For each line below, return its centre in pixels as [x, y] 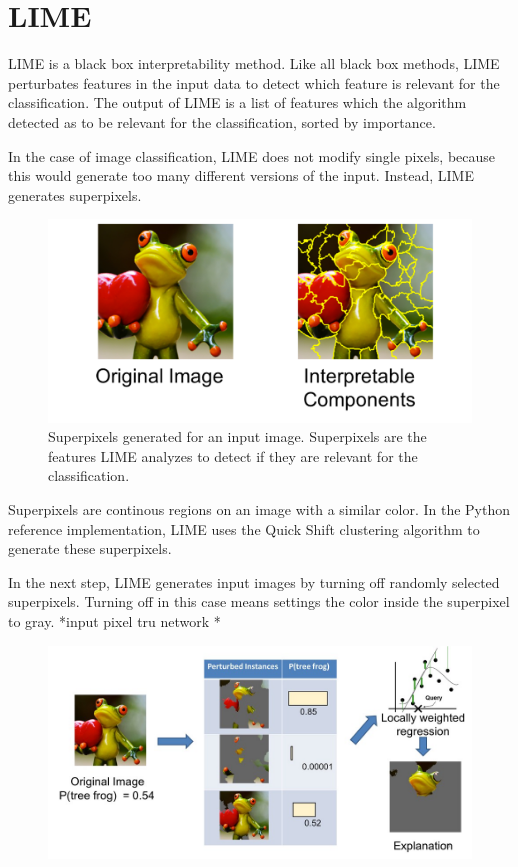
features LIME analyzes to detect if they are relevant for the [233, 455]
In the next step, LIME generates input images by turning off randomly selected [254, 581]
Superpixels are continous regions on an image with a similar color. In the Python [259, 508]
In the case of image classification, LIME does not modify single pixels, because [252, 155]
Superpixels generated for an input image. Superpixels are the [237, 436]
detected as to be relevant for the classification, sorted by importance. [222, 121]
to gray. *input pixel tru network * [114, 620]
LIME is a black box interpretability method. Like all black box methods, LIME [254, 63]
